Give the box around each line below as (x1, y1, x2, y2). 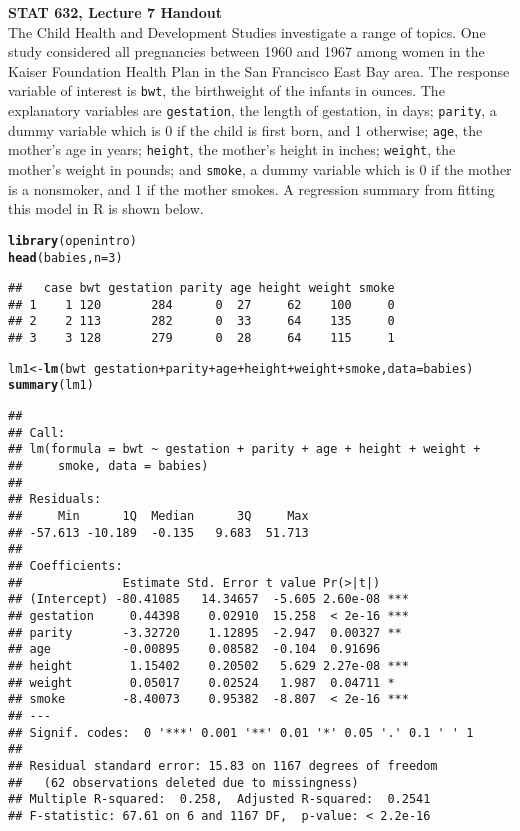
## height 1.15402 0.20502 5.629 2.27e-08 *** (8, 658, 409, 673)
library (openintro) (8, 233, 137, 248)
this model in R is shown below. (8, 198, 204, 219)
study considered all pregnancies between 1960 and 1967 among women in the (8, 41, 485, 62)
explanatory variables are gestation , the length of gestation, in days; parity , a (8, 100, 497, 121)
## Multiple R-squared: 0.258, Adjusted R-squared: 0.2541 (8, 792, 431, 807)
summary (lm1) (8, 378, 94, 393)
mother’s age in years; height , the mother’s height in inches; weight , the (8, 139, 456, 160)
